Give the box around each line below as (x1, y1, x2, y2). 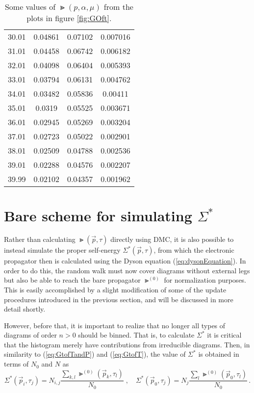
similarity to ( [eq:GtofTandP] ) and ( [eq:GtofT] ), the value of (4, 349, 186, 359)
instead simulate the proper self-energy (4, 245, 121, 255)
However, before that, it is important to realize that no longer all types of (4, 320, 226, 330)
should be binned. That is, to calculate (78, 330, 195, 340)
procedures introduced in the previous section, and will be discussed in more (4, 294, 233, 304)
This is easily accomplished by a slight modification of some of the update (4, 284, 227, 294)
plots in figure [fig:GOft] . (26, 12, 112, 24)
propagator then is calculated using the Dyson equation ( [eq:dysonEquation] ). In (4, 256, 246, 266)
